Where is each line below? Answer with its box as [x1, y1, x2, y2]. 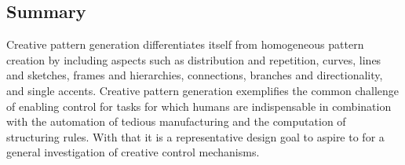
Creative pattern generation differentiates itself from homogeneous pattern [6, 36, 364, 53]
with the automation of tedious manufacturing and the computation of [6, 113, 346, 130]
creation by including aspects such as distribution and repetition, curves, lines [6, 51, 381, 68]
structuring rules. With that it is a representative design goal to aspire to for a [6, 128, 385, 145]
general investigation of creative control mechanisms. [6, 144, 260, 160]
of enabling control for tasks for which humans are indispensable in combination [6, 97, 392, 114]
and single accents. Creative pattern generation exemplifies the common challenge [6, 82, 400, 98]
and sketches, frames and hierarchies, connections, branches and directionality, [6, 67, 383, 83]
